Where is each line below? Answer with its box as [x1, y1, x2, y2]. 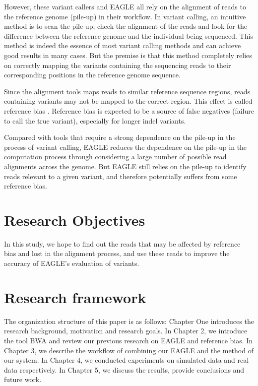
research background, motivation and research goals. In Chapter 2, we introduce [4, 325, 248, 336]
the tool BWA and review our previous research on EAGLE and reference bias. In [4, 335, 253, 345]
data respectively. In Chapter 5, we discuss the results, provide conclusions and [4, 364, 245, 375]
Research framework [4, 287, 146, 307]
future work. [4, 374, 42, 385]
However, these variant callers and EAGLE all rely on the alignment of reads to [4, 1, 246, 11]
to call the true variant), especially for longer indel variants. [4, 115, 186, 126]
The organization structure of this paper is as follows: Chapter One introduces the [4, 316, 254, 326]
